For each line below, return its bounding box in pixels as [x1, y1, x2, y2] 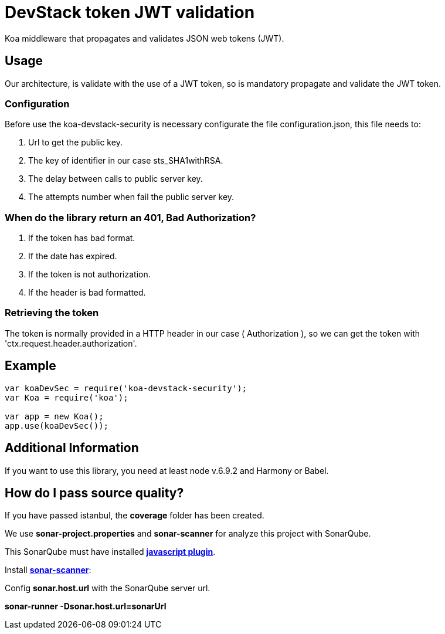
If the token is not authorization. [28, 269, 151, 280]
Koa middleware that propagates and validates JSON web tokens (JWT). [5, 33, 284, 43]
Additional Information [5, 440, 139, 456]
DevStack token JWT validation [5, 2, 255, 22]
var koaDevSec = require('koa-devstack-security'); [5, 383, 247, 393]
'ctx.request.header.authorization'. [5, 338, 137, 348]
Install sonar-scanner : [5, 565, 91, 575]
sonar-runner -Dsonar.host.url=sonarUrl [5, 601, 167, 612]
